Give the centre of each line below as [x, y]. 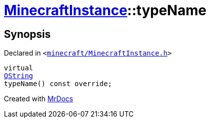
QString [19, 76]
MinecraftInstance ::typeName [105, 10]
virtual [19, 68]
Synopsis [27, 34]
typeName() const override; [58, 84]
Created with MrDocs [39, 99]
